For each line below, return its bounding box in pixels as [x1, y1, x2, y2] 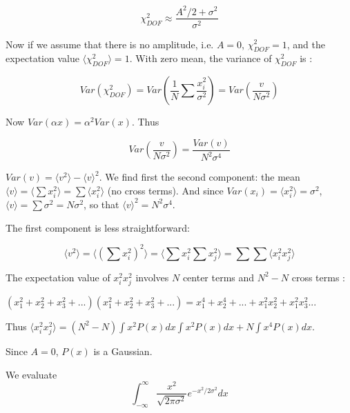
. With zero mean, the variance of [129, 51, 272, 66]
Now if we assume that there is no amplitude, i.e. [6, 37, 214, 51]
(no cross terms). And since [107, 183, 224, 197]
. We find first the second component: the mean [99, 170, 300, 184]
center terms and [182, 270, 255, 284]
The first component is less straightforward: [6, 220, 190, 234]
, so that [84, 197, 119, 211]
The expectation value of [6, 270, 110, 284]
